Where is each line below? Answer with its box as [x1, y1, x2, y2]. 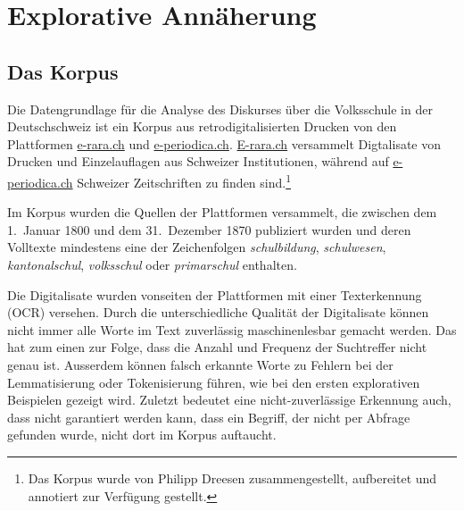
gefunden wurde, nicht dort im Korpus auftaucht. [7, 425, 277, 444]
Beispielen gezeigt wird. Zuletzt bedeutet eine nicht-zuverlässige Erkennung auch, [7, 390, 452, 409]
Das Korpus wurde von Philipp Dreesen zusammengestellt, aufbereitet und [28, 468, 437, 487]
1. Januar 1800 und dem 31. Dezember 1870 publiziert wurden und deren [7, 220, 411, 239]
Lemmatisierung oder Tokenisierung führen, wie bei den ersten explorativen [7, 373, 420, 391]
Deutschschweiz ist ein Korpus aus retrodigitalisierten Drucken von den [7, 117, 397, 136]
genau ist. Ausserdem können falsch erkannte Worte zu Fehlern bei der [7, 355, 394, 373]
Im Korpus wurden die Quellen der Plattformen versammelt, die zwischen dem [7, 203, 437, 222]
